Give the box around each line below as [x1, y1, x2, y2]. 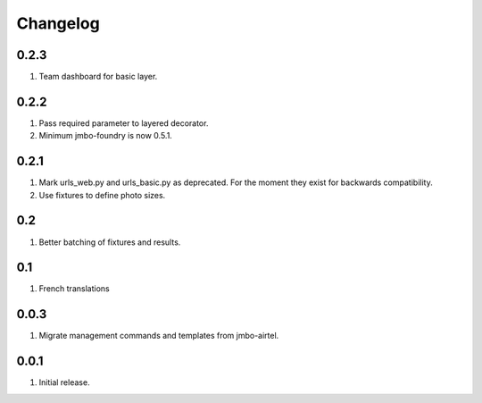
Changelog [16, 13, 100, 33]
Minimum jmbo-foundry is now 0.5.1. [38, 130, 173, 141]
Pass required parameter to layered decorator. [38, 117, 209, 129]
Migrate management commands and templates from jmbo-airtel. [38, 331, 279, 341]
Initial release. [38, 377, 90, 388]
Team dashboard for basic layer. [38, 71, 158, 82]
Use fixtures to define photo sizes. [38, 189, 166, 200]
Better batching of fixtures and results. [38, 237, 181, 248]
